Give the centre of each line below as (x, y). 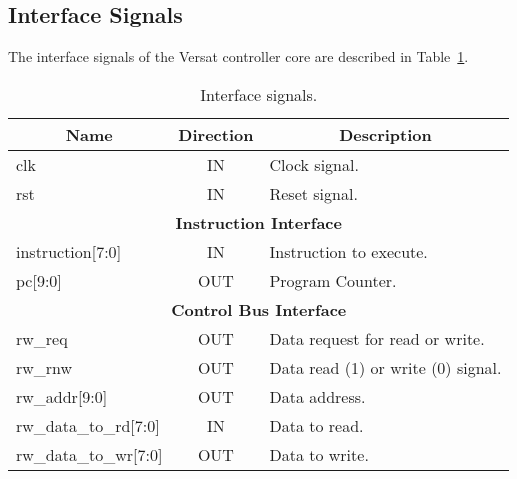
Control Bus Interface (259, 309)
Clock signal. (314, 164)
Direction (216, 134)
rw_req (42, 338)
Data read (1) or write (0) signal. (385, 367)
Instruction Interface (258, 222)
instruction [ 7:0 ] (69, 251)
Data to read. (316, 425)
